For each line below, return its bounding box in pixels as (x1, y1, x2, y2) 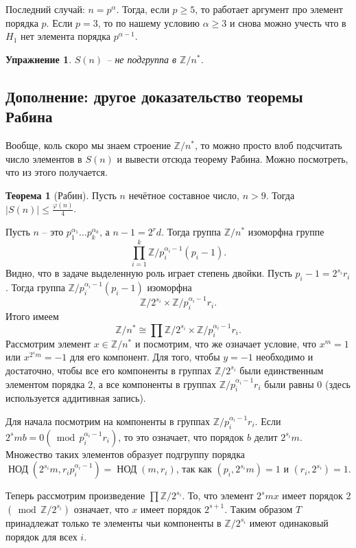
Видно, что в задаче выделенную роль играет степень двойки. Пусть (5, 266, 292, 280)
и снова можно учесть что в (229, 15, 346, 30)
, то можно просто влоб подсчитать (195, 137, 342, 152)
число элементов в (5, 151, 82, 165)
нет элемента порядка (20, 29, 111, 43)
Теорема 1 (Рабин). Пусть (5, 187, 117, 202)
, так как (176, 461, 212, 476)
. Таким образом (224, 501, 293, 516)
